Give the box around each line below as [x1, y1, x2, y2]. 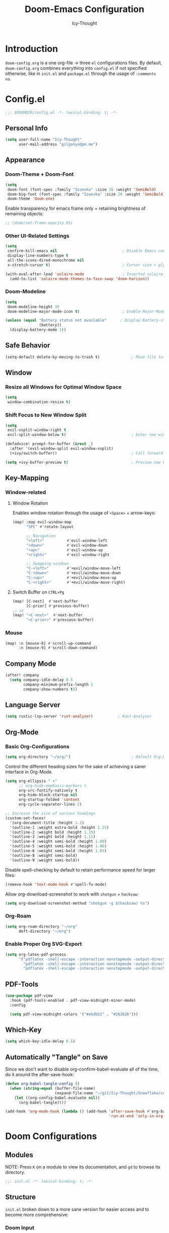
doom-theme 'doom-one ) [7, 196, 55, 202]
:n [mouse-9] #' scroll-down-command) [18, 645, 98, 651]
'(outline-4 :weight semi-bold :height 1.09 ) [10, 839, 107, 844]
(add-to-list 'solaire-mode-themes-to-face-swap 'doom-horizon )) [10, 276, 150, 281]
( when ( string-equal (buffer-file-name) [10, 1086, 96, 1091]
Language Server [5, 700, 60, 709]
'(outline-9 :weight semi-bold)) [10, 857, 80, 863]
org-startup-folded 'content [18, 797, 80, 803]
